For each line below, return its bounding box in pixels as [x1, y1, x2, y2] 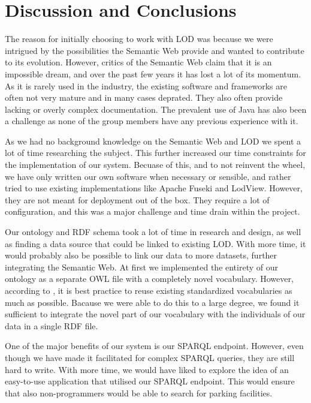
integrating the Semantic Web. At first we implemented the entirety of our [5, 260, 278, 273]
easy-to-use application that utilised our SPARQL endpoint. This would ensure [5, 375, 295, 387]
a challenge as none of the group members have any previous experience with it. [5, 115, 298, 127]
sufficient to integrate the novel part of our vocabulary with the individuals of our [5, 308, 306, 320]
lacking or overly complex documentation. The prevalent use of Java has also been [5, 103, 307, 115]
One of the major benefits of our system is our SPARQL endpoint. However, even [5, 339, 304, 352]
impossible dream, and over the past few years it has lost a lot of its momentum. [5, 67, 301, 80]
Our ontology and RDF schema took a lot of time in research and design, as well [5, 225, 301, 238]
